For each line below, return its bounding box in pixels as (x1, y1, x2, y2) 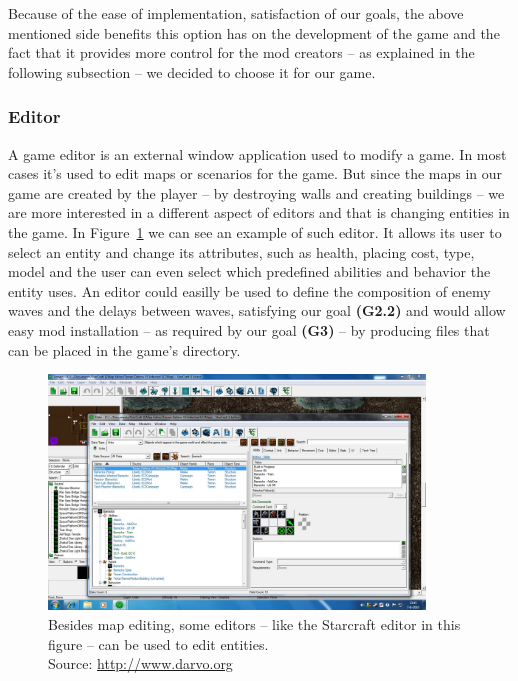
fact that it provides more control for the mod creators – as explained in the (8, 42, 475, 63)
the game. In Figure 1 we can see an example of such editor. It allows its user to (8, 221, 502, 242)
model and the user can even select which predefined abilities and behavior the (8, 261, 491, 282)
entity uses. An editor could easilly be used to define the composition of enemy (8, 280, 491, 301)
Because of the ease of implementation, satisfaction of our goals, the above (8, 3, 464, 23)
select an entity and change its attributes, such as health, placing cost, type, (8, 241, 475, 262)
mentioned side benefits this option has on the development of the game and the (8, 22, 500, 43)
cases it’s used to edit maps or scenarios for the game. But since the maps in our (8, 163, 503, 184)
